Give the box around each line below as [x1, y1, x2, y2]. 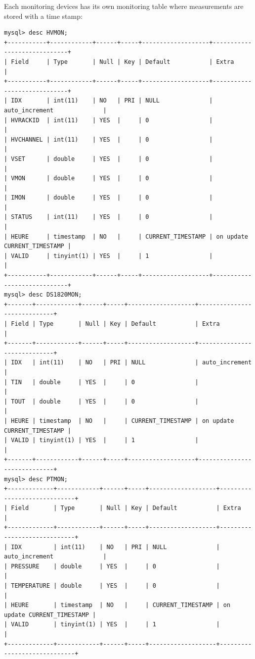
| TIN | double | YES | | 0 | [4, 378, 199, 386]
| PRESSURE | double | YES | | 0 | [4, 562, 220, 570]
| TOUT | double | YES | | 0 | [4, 398, 199, 405]
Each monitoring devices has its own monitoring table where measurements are [4, 1, 244, 11]
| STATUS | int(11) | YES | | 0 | [4, 213, 213, 221]
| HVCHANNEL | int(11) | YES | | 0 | [4, 136, 213, 143]
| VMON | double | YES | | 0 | [4, 175, 213, 182]
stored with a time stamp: [4, 10, 83, 21]
